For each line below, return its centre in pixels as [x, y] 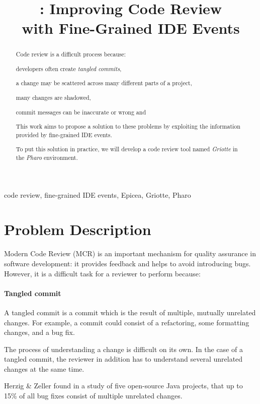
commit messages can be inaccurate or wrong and [81, 112]
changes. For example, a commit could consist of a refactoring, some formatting [127, 322]
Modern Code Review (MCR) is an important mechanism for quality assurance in [130, 253]
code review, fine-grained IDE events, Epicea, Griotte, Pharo [98, 194]
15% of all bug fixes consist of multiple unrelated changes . [93, 396]
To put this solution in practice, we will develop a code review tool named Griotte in [127, 149]
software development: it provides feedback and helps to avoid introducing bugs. [127, 263]
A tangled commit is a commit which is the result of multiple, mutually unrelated [130, 312]
